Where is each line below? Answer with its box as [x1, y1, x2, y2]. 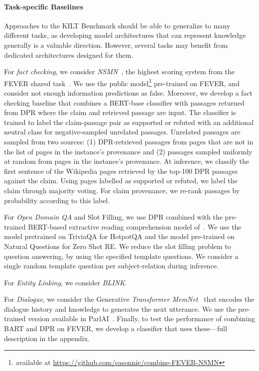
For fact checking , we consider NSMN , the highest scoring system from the [4, 66, 235, 77]
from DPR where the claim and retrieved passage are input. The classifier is [4, 107, 236, 118]
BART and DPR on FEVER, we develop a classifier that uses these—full [4, 323, 227, 334]
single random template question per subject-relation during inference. [4, 260, 219, 271]
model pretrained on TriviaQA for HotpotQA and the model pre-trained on [4, 231, 235, 242]
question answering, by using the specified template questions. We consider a [4, 250, 239, 261]
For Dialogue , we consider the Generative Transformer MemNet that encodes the [4, 294, 255, 304]
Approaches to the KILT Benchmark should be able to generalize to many [4, 20, 231, 30]
